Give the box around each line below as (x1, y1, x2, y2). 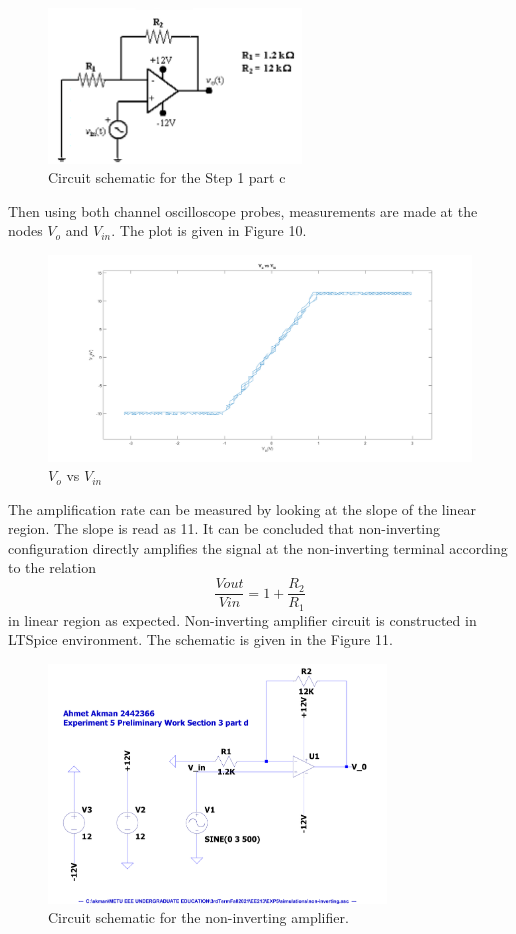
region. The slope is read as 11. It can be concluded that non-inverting (8, 518, 441, 539)
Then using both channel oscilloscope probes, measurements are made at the (8, 200, 478, 221)
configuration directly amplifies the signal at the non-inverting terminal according (8, 537, 508, 558)
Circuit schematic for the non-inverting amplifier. (48, 907, 349, 928)
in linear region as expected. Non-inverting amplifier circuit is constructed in (8, 609, 477, 630)
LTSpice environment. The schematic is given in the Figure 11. (8, 629, 393, 650)
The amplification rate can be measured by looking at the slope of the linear (8, 498, 477, 519)
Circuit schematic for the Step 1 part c (48, 167, 286, 188)
